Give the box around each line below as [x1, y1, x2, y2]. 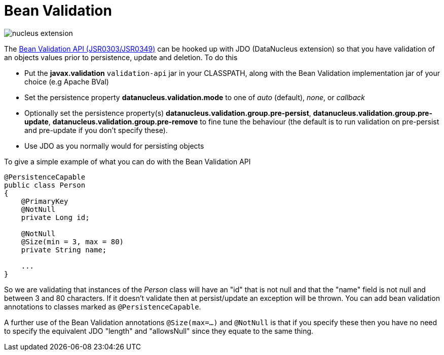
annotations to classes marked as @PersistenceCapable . [4, 302, 201, 311]
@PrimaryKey [21, 197, 68, 205]
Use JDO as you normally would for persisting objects [24, 141, 204, 150]
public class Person [4, 181, 86, 189]
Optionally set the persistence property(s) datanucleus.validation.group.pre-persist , [24, 108, 311, 117]
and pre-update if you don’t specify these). [24, 125, 168, 135]
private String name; [21, 245, 107, 254]
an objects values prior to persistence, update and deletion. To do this [4, 53, 238, 62]
